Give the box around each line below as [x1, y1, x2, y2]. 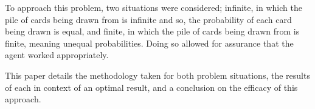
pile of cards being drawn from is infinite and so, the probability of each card [5, 13, 292, 25]
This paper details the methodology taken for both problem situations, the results [5, 68, 310, 81]
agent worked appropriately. [5, 48, 109, 61]
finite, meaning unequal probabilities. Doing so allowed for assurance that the [5, 36, 294, 49]
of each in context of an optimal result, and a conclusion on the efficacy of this [5, 81, 298, 93]
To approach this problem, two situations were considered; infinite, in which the [5, 1, 302, 13]
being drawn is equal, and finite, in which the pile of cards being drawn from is [5, 25, 300, 38]
